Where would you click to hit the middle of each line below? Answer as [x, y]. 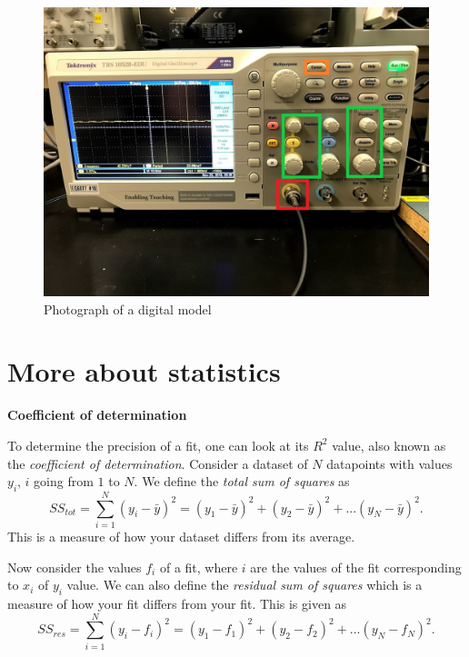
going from [64, 481]
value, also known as [389, 445]
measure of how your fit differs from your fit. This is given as [177, 603]
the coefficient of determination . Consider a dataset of [158, 463]
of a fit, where [199, 567]
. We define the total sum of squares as [242, 481]
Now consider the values [75, 567]
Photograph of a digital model [128, 309]
